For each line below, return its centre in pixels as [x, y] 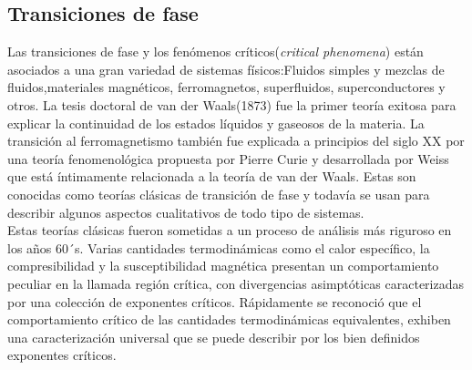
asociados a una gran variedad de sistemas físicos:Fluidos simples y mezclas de [226, 69]
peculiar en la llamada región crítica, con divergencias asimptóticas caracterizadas [236, 283]
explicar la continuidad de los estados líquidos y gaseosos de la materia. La [216, 123]
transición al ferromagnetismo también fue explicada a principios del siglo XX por [236, 141]
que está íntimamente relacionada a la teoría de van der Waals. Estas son [212, 176]
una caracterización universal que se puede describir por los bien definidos [214, 337]
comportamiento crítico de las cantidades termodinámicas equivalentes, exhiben [229, 319]
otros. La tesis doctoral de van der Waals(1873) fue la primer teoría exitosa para [232, 104]
